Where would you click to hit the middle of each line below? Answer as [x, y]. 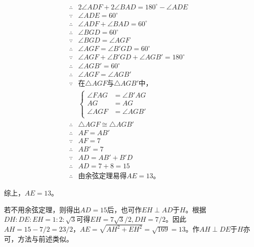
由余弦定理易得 [103, 176]
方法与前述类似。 [45, 238]
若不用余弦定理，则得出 [42, 209]
